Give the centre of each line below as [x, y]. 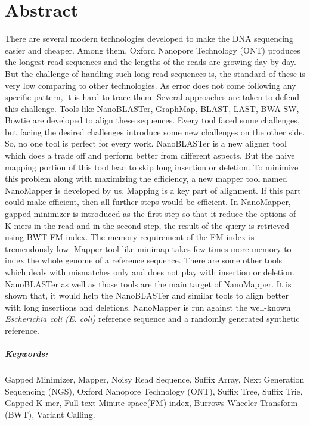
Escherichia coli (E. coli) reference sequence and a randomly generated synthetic [152, 319]
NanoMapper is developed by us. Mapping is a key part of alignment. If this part [153, 190]
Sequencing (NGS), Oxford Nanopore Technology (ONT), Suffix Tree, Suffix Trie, [154, 391]
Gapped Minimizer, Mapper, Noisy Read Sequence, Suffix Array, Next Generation [155, 379]
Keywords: [27, 354]
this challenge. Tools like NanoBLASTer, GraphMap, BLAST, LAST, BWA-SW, [152, 108]
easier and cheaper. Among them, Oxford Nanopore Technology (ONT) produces [153, 50]
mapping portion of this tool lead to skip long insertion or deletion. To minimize [152, 167]
